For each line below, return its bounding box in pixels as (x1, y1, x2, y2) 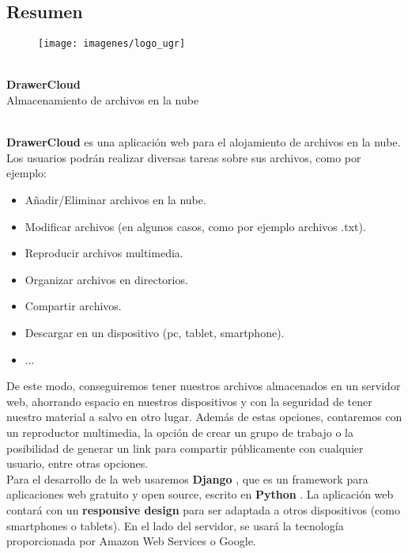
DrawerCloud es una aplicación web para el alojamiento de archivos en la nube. (6, 134, 401, 150)
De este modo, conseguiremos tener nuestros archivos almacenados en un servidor (6, 378, 401, 394)
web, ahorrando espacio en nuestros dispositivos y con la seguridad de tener (6, 393, 372, 409)
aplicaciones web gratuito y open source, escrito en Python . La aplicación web (6, 486, 394, 503)
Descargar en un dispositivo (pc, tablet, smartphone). (25, 324, 285, 340)
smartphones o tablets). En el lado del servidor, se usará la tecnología (6, 517, 344, 533)
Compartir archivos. (25, 298, 122, 314)
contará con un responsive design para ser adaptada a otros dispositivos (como (6, 501, 400, 518)
